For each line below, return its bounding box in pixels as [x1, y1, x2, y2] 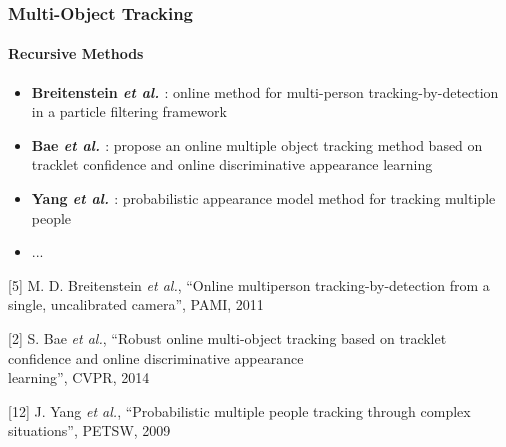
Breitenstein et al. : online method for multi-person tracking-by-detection [31, 81, 499, 102]
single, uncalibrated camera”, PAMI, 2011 [8, 294, 264, 315]
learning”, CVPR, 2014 [8, 367, 150, 388]
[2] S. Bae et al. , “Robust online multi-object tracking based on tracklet [8, 327, 447, 348]
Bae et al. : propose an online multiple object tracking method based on [31, 134, 483, 155]
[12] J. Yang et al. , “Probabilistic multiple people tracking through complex [8, 400, 471, 421]
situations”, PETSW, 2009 [8, 420, 171, 441]
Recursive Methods [8, 43, 144, 64]
